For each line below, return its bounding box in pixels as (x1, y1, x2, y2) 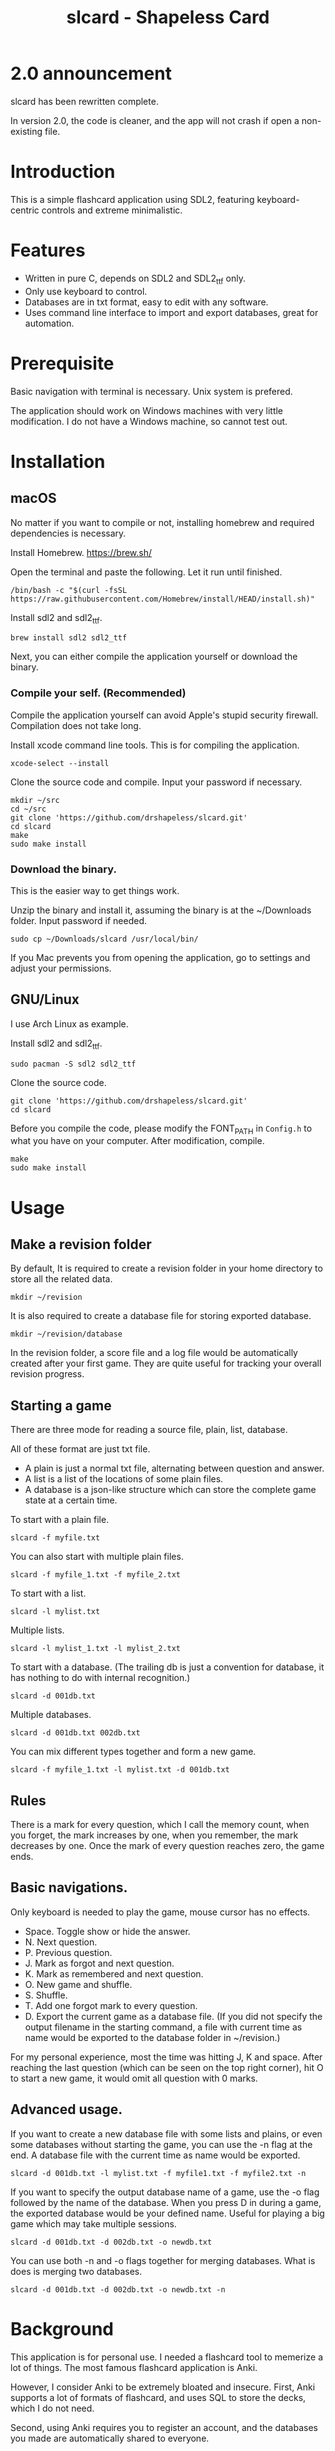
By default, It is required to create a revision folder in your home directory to (10, 1262, 323, 1275)
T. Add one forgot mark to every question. (24, 1999, 198, 2011)
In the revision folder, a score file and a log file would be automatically (10, 1347, 298, 1359)
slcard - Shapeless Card (66, 6, 270, 29)
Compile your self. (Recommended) (10, 686, 187, 700)
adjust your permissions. (10, 962, 112, 974)
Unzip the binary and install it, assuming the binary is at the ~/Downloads (10, 904, 312, 916)
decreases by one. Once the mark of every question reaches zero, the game (10, 1839, 325, 1851)
